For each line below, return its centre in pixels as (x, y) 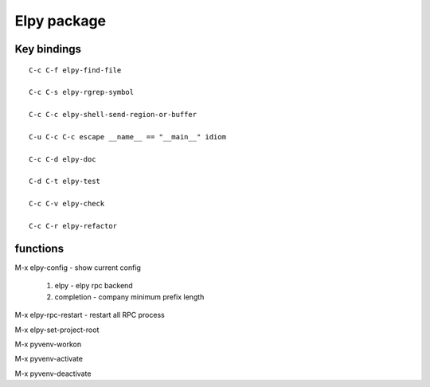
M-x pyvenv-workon (48, 344)
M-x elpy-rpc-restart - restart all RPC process (90, 315)
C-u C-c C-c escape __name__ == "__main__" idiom (128, 137)
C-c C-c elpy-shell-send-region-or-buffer (113, 115)
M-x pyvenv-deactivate (53, 373)
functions (39, 248)
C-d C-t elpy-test (65, 182)
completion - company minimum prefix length (129, 297)
